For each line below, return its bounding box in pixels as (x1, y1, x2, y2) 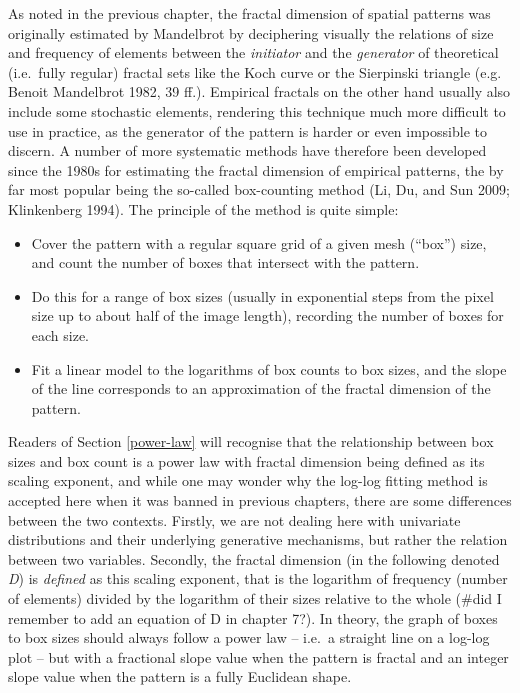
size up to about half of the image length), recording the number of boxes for (31, 305, 504, 326)
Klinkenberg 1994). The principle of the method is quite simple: (8, 198, 399, 219)
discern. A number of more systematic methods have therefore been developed (8, 140, 487, 161)
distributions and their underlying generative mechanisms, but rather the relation (8, 529, 508, 550)
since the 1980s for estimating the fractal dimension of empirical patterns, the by (8, 159, 504, 180)
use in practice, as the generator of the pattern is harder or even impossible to (8, 120, 487, 141)
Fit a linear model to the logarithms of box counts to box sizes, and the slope (31, 358, 507, 379)
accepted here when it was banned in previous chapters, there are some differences (8, 490, 512, 511)
